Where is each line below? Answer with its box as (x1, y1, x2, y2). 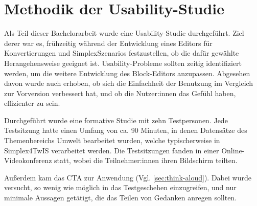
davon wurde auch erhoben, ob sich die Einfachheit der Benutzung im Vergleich (4, 78, 253, 88)
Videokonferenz (4, 155, 52, 166)
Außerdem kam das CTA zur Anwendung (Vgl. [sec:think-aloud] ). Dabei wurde (4, 172, 251, 182)
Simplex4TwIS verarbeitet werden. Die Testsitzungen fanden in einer (4, 145, 219, 155)
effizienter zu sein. (4, 98, 60, 108)
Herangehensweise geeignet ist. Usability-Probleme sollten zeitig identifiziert (4, 57, 242, 68)
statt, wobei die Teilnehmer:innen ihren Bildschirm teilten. (54, 155, 238, 166)
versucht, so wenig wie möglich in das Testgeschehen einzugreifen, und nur (4, 182, 237, 193)
